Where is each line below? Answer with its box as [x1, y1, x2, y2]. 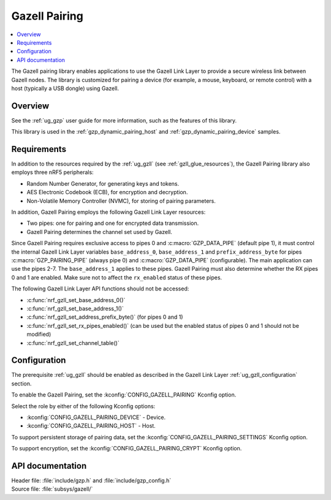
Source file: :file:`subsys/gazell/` [11, 485, 93, 493]
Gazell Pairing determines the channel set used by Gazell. [26, 228, 173, 235]
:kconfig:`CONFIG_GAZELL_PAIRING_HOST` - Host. [26, 422, 156, 430]
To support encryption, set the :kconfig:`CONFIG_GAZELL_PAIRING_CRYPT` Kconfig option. [11, 445, 242, 452]
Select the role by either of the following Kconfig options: [11, 402, 156, 410]
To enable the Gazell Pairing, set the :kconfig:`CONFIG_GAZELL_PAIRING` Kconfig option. [11, 391, 237, 398]
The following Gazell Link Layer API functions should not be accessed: [11, 285, 189, 292]
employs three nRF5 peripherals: [11, 169, 94, 176]
